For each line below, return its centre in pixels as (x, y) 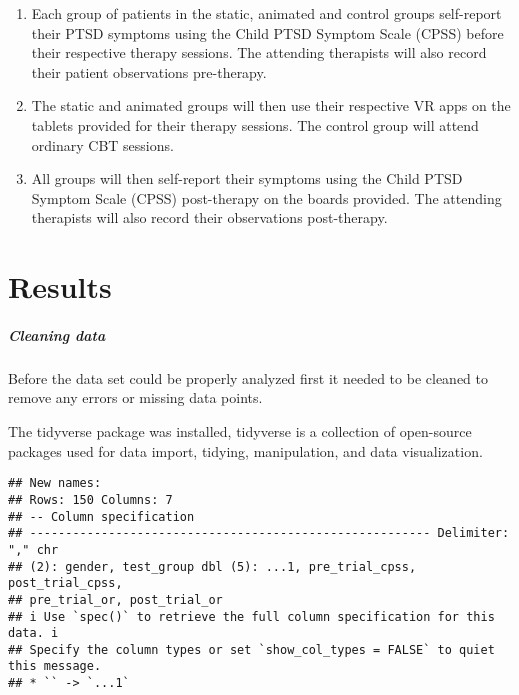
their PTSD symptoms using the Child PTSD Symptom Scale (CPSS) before (267, 32)
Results (60, 286)
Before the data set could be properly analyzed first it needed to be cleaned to (248, 377)
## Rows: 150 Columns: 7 (90, 499)
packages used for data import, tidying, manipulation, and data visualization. (245, 450)
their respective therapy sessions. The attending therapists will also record (259, 52)
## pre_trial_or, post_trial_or (115, 599)
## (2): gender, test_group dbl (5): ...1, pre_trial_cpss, (212, 566)
